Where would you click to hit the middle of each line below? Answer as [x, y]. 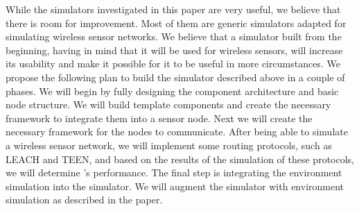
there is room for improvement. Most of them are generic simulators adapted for [176, 23]
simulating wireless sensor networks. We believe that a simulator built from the [174, 36]
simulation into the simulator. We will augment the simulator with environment [175, 186]
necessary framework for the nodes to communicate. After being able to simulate [177, 132]
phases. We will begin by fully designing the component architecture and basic [172, 91]
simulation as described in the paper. [84, 200]
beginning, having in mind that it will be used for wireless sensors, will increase [174, 50]
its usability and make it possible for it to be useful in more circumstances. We [173, 64]
